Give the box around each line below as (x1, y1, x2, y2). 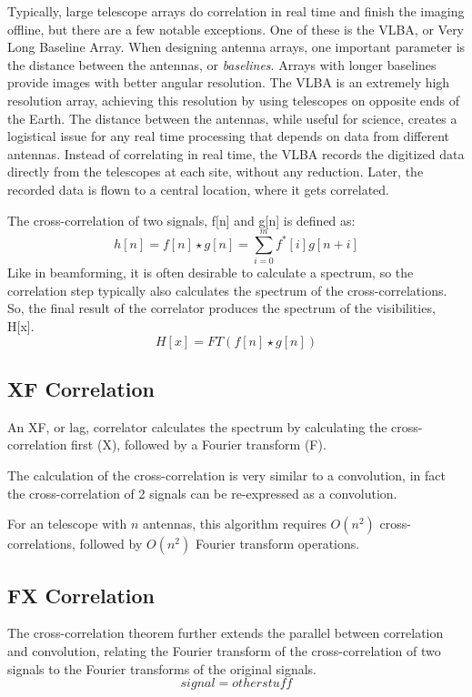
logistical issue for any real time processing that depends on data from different (7, 126, 449, 146)
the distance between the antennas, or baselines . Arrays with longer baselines (7, 55, 437, 74)
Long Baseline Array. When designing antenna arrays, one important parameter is (7, 37, 466, 56)
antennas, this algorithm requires (143, 514, 326, 533)
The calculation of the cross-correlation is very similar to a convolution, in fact (7, 466, 446, 485)
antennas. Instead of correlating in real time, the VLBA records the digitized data (7, 144, 465, 163)
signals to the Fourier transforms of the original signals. (7, 659, 316, 678)
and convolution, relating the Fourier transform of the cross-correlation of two (7, 641, 441, 660)
